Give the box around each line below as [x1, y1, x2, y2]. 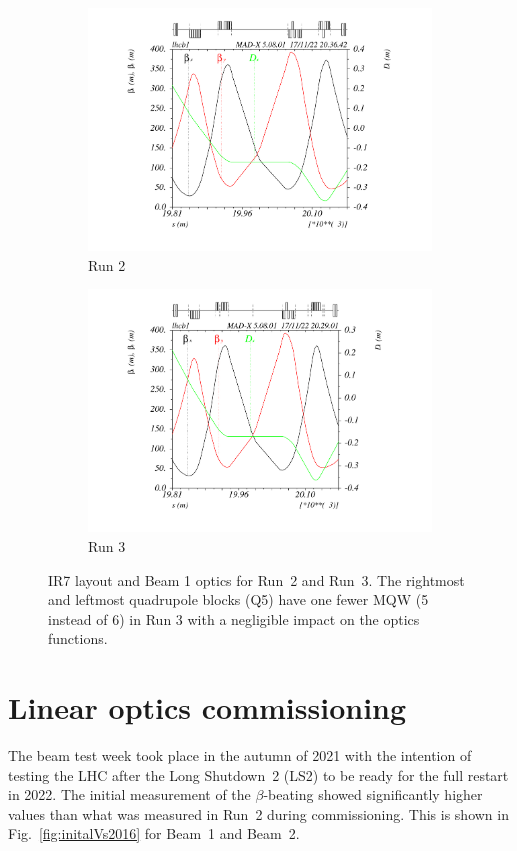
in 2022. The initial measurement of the [8, 784, 251, 805]
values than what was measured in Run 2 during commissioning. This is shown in [8, 803, 509, 824]
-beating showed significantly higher [263, 784, 483, 805]
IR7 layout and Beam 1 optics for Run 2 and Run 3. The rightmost [48, 569, 465, 590]
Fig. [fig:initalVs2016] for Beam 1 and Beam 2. [8, 823, 300, 844]
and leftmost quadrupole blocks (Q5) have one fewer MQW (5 [48, 589, 429, 610]
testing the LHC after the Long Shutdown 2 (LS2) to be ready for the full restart [8, 764, 509, 785]
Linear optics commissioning [8, 687, 407, 728]
